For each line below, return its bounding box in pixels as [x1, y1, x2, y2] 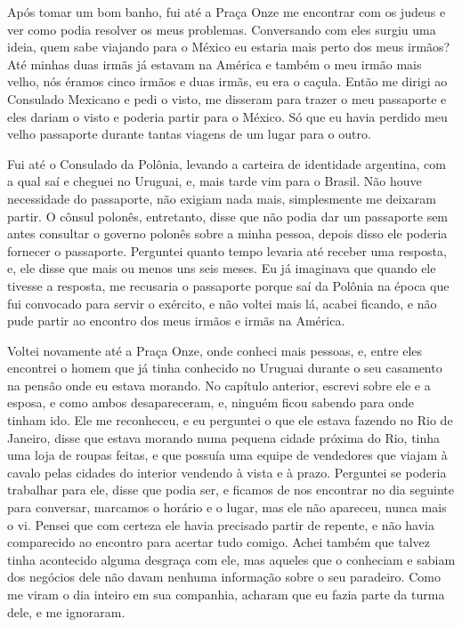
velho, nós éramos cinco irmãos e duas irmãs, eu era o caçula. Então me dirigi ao [7, 72, 448, 91]
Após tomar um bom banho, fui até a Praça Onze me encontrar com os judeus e [7, 3, 446, 20]
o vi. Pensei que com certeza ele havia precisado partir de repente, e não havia [7, 515, 434, 534]
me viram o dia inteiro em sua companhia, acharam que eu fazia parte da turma [7, 585, 445, 603]
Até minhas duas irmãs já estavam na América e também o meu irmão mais [7, 54, 422, 73]
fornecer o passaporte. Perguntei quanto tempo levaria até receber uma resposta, [7, 241, 447, 260]
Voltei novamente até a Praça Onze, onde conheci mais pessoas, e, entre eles [7, 341, 423, 359]
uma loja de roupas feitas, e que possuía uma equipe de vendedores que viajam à [7, 446, 448, 464]
